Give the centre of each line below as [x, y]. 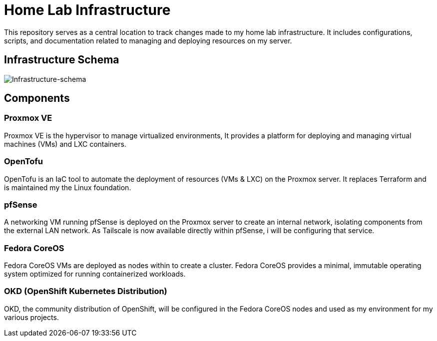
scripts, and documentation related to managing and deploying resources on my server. [148, 40]
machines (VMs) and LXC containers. [65, 144]
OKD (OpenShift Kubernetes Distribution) [86, 291]
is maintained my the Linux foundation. [68, 187]
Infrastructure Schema [62, 60]
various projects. [31, 317]
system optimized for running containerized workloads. [95, 274]
